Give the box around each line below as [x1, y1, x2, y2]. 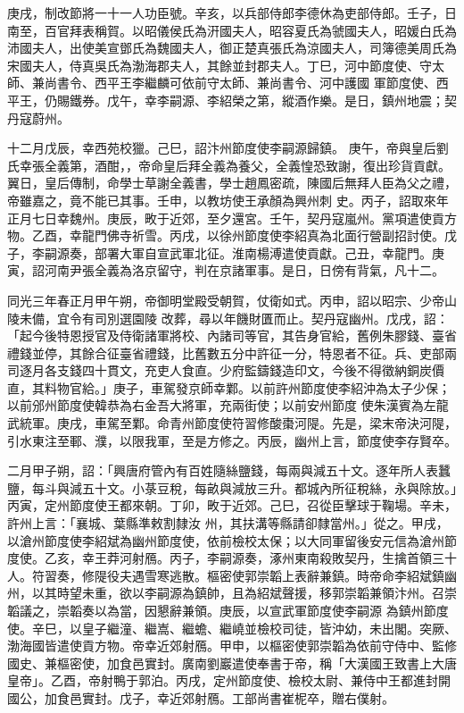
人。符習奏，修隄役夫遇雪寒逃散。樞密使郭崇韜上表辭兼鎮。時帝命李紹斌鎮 [7, 566, 444, 584]
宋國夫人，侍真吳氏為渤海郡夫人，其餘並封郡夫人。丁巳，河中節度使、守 [7, 55, 432, 74]
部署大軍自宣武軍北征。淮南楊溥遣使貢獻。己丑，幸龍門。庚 [94, 243, 444, 262]
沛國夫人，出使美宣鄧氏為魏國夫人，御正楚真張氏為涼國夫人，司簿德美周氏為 [7, 38, 457, 57]
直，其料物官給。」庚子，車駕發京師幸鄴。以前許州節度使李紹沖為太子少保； [7, 378, 451, 397]
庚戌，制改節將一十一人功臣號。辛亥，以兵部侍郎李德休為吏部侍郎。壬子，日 [7, 4, 457, 21]
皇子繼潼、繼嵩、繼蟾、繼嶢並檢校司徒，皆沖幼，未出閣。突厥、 [81, 618, 457, 637]
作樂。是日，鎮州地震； [306, 90, 444, 109]
